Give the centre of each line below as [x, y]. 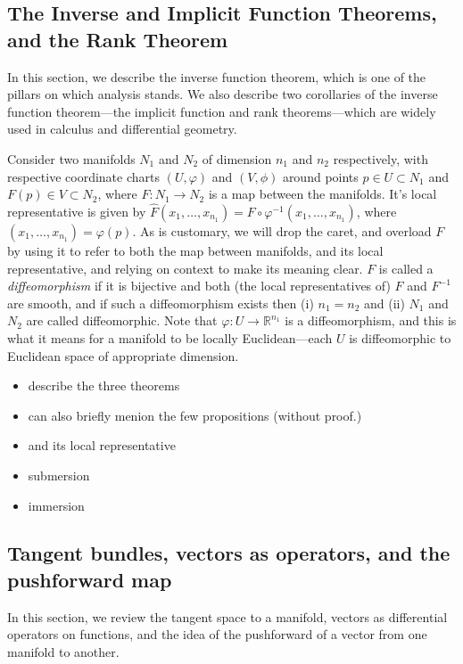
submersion [59, 475]
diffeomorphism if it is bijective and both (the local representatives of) [199, 286]
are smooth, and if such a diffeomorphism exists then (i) [161, 303]
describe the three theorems [104, 385]
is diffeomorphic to [400, 337]
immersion [56, 505]
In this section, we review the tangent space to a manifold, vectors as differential [227, 616]
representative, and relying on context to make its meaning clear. [185, 268]
